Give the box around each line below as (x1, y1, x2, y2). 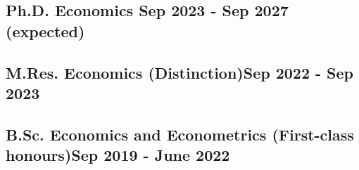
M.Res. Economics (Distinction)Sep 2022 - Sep (6, 61, 354, 83)
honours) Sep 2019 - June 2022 (6, 144, 230, 166)
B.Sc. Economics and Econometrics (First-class (6, 123, 354, 145)
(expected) (6, 20, 85, 41)
